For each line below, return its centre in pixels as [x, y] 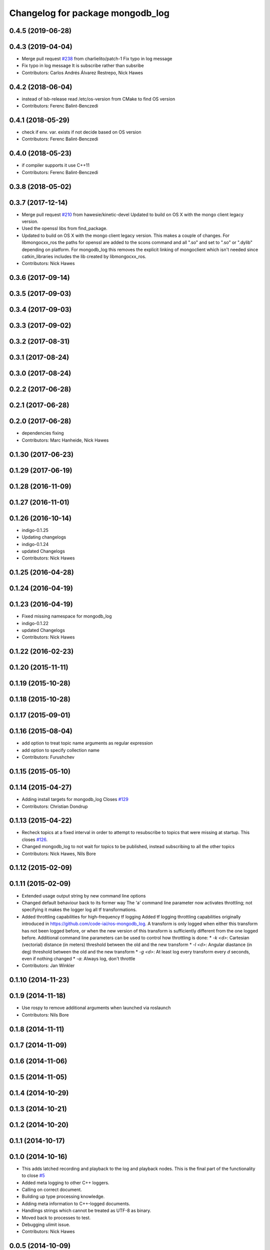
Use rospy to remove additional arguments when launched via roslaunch [96, 1008]
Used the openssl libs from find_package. [64, 228]
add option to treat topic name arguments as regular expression [87, 743]
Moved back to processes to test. [56, 1217]
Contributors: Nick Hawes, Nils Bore [59, 853]
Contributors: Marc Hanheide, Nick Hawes [65, 440]
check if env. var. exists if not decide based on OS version [81, 132]
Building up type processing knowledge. [63, 1196]
